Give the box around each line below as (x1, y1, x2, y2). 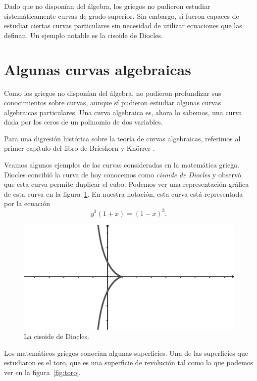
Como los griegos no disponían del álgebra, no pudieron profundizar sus (4, 87, 221, 98)
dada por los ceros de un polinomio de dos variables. (4, 117, 163, 127)
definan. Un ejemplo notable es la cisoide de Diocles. (4, 30, 163, 40)
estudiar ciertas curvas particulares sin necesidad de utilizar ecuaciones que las (4, 20, 242, 31)
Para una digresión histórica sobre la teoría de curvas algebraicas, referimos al (4, 133, 241, 143)
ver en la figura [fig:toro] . (4, 367, 81, 377)
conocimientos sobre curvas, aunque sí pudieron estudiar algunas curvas (4, 97, 221, 108)
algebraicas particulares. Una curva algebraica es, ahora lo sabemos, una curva (4, 107, 242, 117)
